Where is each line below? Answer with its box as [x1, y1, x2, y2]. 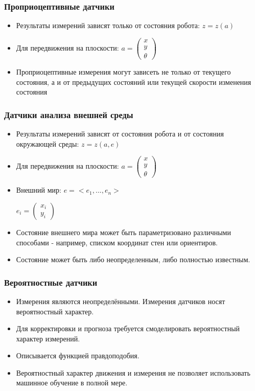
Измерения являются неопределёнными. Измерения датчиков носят [16, 295, 225, 306]
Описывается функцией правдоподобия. [16, 350, 140, 361]
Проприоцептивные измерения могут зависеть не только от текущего [16, 66, 231, 77]
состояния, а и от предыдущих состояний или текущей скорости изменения [16, 76, 251, 87]
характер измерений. [16, 333, 80, 343]
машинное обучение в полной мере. [16, 377, 128, 388]
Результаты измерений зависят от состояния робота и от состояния [16, 128, 224, 139]
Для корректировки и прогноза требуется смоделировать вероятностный [16, 323, 240, 334]
